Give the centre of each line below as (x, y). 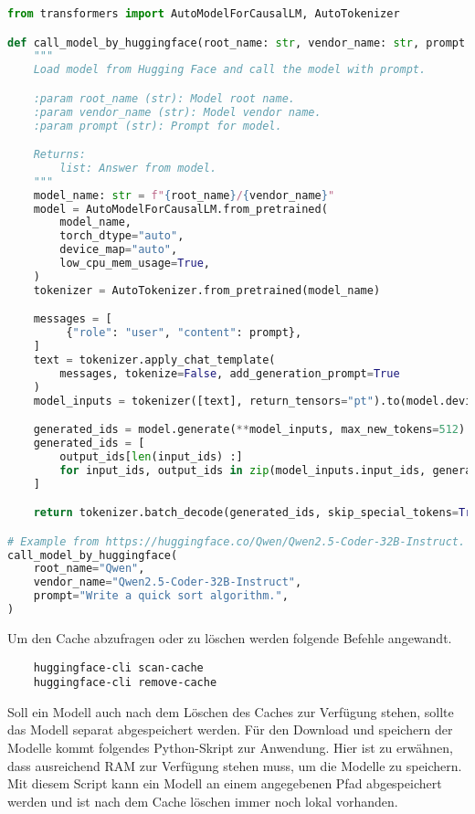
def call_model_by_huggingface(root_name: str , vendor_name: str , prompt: (240, 42)
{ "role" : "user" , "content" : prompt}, (184, 333)
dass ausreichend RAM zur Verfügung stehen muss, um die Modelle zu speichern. (235, 765)
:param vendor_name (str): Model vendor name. (177, 112)
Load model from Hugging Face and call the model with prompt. (230, 70)
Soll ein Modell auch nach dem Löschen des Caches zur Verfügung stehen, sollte (231, 711)
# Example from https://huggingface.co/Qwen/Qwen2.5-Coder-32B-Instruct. (237, 541)
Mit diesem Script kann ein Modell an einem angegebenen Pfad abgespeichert (225, 783)
